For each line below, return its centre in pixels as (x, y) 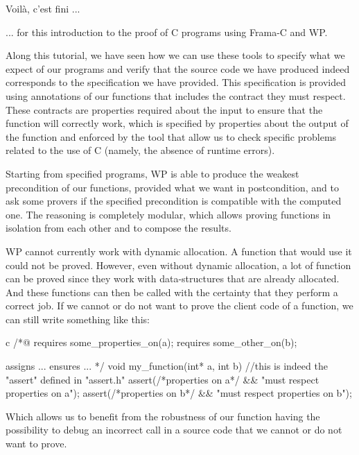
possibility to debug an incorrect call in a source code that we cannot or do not (174, 430)
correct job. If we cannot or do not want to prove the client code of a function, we (179, 306)
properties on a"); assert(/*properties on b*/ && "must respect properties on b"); (179, 393)
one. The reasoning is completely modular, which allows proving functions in (168, 214)
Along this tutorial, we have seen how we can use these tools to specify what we (175, 55)
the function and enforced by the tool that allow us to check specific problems (171, 136)
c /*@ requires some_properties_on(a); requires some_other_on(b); (151, 342)
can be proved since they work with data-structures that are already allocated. (173, 278)
